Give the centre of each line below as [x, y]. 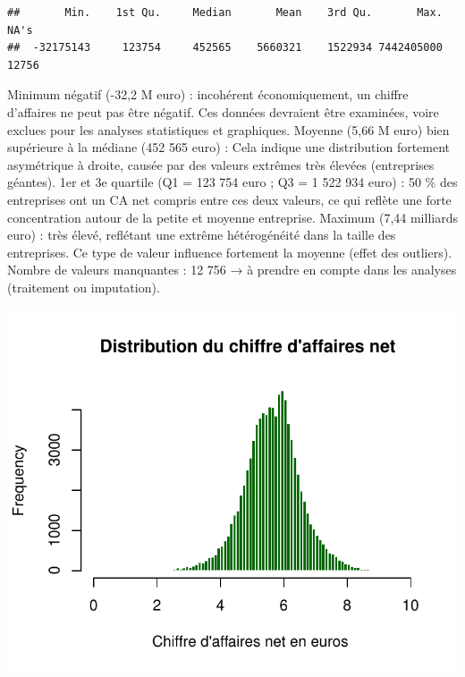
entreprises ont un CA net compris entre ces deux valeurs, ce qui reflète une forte [229, 199]
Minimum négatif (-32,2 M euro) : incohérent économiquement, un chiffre [208, 94]
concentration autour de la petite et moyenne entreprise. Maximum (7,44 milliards [232, 217]
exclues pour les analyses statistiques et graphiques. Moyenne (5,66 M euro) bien [228, 129]
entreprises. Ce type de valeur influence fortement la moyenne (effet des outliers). [230, 252]
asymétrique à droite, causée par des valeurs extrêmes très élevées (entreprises [221, 164]
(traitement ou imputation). [84, 287]
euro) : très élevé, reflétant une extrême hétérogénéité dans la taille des [202, 235]
